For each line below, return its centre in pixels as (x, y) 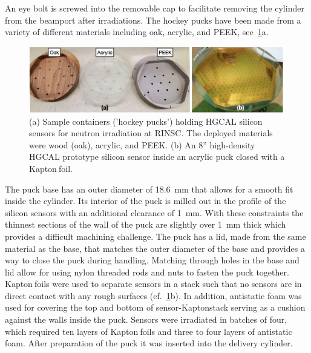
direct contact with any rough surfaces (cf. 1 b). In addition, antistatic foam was (153, 295)
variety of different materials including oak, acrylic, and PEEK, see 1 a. (137, 32)
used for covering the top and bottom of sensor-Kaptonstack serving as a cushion (155, 307)
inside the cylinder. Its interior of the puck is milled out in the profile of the (146, 201)
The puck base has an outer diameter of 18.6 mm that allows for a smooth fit (149, 189)
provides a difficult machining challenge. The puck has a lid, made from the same (155, 236)
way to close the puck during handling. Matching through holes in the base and (152, 260)
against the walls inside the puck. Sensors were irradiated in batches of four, (146, 319)
